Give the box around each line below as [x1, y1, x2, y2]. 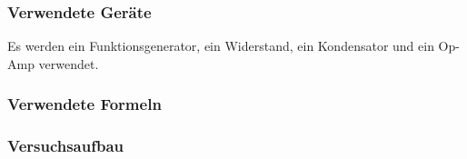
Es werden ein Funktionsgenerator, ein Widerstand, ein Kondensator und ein [7, 36, 434, 55]
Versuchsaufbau [7, 134, 124, 157]
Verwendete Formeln [7, 93, 162, 115]
